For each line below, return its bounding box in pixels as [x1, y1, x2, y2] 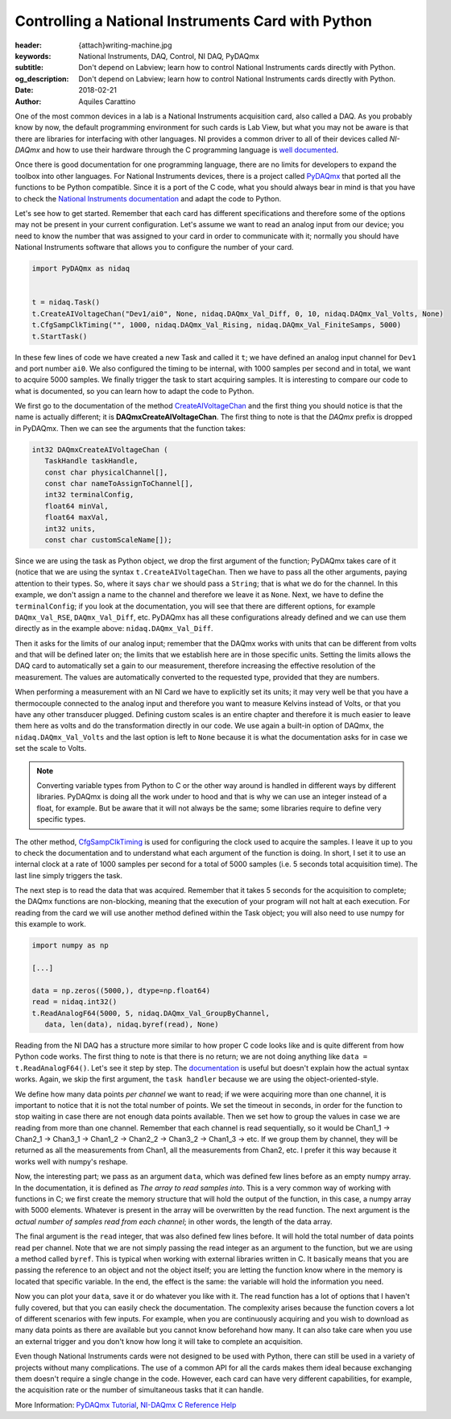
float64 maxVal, [44, 512, 109, 522]
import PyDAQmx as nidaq [31, 264, 130, 273]
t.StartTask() [31, 331, 88, 341]
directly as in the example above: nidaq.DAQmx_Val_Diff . [14, 624, 213, 633]
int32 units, [44, 524, 97, 533]
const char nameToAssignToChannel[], [44, 479, 193, 488]
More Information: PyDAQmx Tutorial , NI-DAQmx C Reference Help [14, 1400, 237, 1409]
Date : [14, 85, 34, 95]
